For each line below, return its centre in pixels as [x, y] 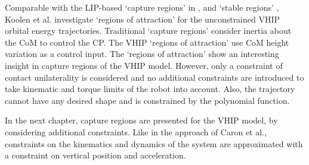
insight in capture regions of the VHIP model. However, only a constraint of [144, 65]
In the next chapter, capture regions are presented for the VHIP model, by [141, 120]
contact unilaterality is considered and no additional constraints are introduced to [154, 77]
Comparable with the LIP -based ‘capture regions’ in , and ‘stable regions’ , [142, 7]
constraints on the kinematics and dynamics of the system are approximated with [154, 143]
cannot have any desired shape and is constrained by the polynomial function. [147, 100]
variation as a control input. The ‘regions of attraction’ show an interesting [142, 54]
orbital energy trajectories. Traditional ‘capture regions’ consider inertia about [148, 31]
